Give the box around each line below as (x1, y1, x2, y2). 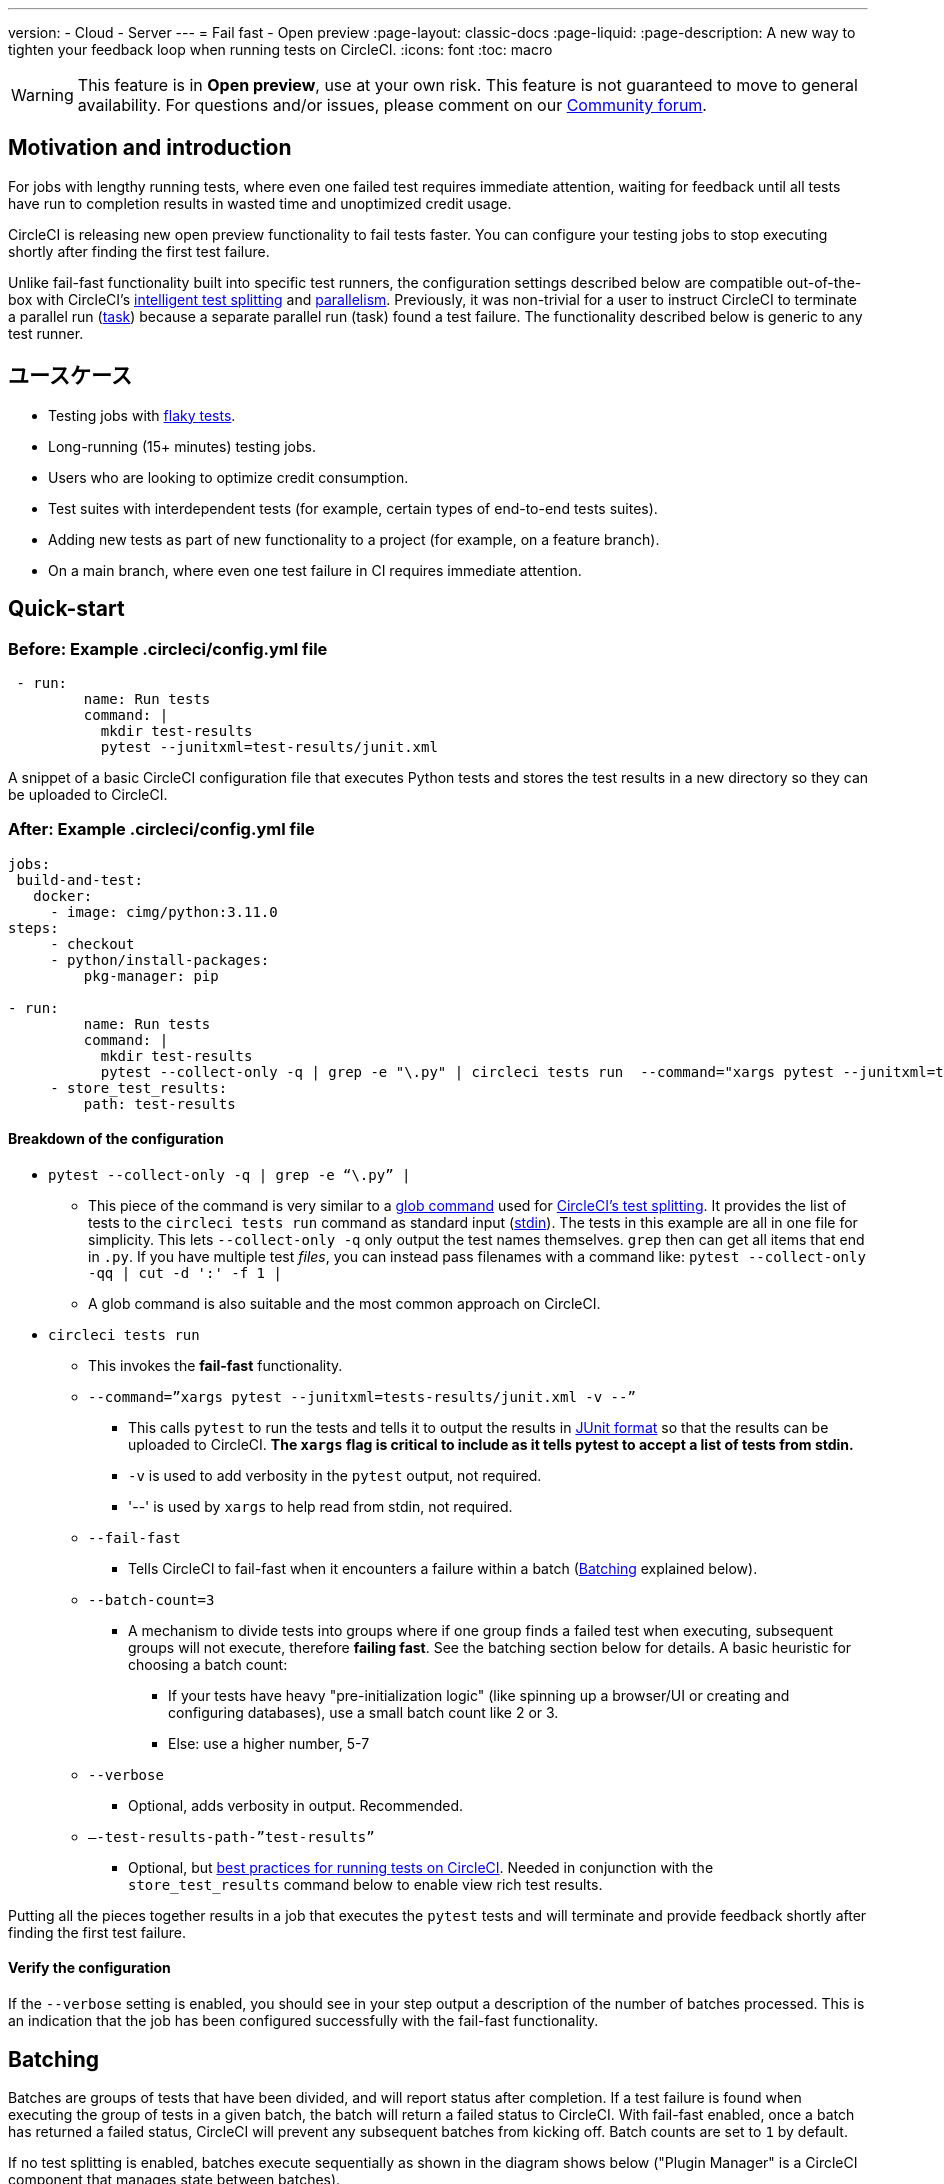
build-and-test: (16, 871, 143, 888)
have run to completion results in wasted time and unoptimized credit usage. (8, 194, 512, 212)
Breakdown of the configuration (8, 1130, 224, 1148)
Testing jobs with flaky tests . (48, 406, 236, 424)
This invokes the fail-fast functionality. (88, 1356, 343, 1374)
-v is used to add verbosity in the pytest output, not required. (128, 1466, 542, 1484)
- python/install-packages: (50, 951, 270, 968)
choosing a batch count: (128, 1655, 288, 1673)
